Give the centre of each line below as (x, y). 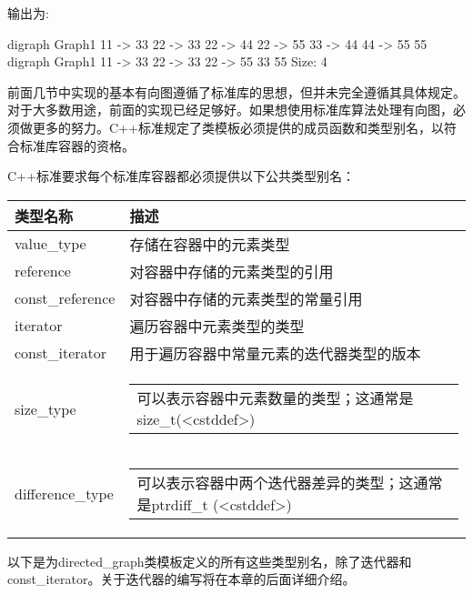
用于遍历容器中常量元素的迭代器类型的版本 (275, 353)
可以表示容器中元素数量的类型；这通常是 (275, 398)
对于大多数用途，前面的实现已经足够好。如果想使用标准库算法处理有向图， (230, 110)
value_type (50, 244)
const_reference (65, 298)
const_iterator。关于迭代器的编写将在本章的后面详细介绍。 (181, 579)
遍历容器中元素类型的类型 (217, 326)
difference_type (64, 494)
